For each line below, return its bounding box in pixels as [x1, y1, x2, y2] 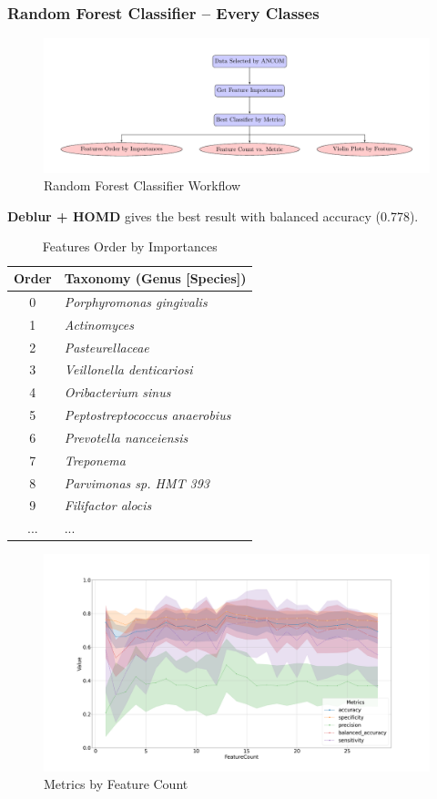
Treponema [64, 450, 126, 469]
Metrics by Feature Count [44, 774, 188, 794]
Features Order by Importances [42, 237, 218, 256]
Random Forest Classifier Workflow [44, 176, 241, 195]
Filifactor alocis [64, 496, 152, 515]
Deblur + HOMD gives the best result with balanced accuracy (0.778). [7, 206, 419, 225]
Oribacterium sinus [64, 383, 171, 402]
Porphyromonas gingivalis [64, 292, 208, 311]
